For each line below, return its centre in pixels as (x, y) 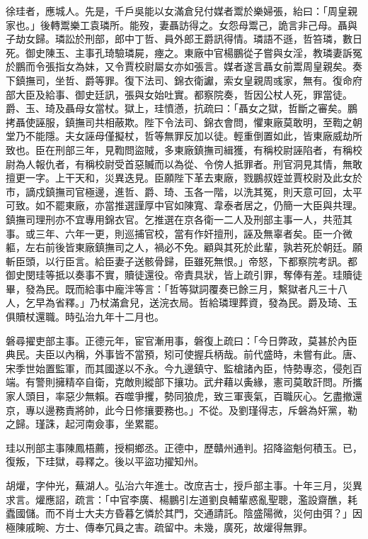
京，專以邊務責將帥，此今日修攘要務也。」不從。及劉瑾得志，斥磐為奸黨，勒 (182, 410)
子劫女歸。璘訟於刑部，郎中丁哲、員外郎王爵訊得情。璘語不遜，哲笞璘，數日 (184, 39)
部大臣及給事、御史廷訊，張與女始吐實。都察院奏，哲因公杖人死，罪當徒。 (179, 94)
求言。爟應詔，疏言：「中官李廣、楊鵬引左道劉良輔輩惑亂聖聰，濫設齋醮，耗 (182, 499)
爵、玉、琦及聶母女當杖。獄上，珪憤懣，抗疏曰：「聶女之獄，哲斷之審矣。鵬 (182, 108)
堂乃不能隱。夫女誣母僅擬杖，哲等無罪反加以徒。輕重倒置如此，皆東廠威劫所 (184, 136)
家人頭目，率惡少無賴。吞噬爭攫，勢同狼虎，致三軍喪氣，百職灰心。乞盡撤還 (184, 396)
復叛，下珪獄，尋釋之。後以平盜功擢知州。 (105, 461)
